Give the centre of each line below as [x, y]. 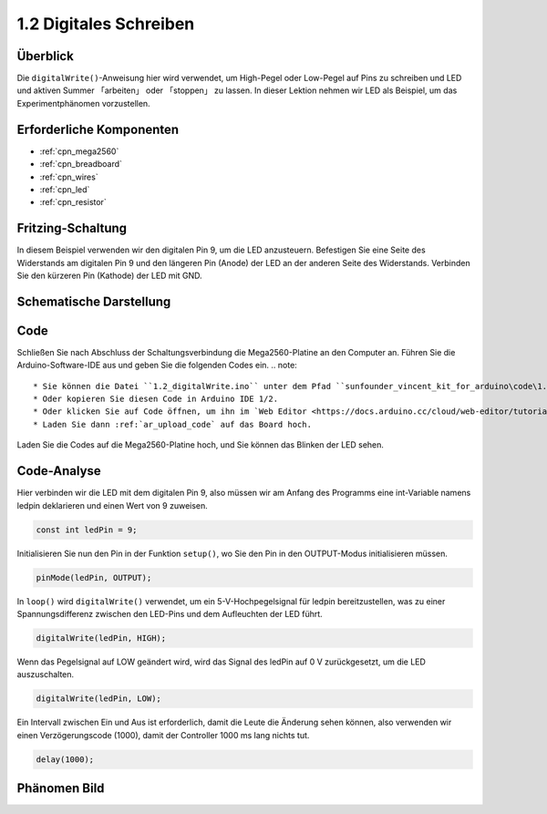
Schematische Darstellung [94, 301]
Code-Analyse [59, 471]
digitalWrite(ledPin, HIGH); [101, 638]
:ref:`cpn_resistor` [73, 202]
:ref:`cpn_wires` [69, 177]
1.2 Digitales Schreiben [106, 24]
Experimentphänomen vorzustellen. [83, 103]
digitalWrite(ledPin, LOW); [98, 699]
